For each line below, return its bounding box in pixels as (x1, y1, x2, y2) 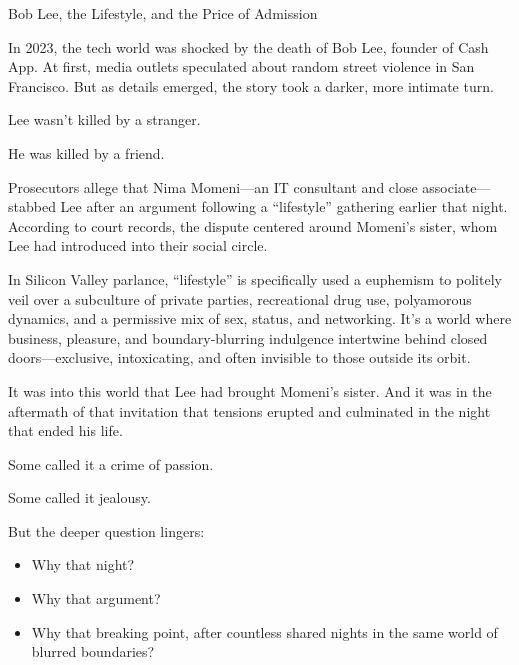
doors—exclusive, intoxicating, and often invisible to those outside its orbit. (8, 347, 471, 368)
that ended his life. (8, 420, 123, 441)
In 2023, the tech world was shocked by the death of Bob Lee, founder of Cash (8, 36, 489, 57)
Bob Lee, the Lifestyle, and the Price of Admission (8, 3, 318, 23)
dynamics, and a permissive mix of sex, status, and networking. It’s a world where (8, 308, 512, 329)
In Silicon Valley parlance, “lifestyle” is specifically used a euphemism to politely (8, 268, 502, 289)
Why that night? (31, 554, 135, 575)
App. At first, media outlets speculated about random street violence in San (8, 56, 475, 77)
